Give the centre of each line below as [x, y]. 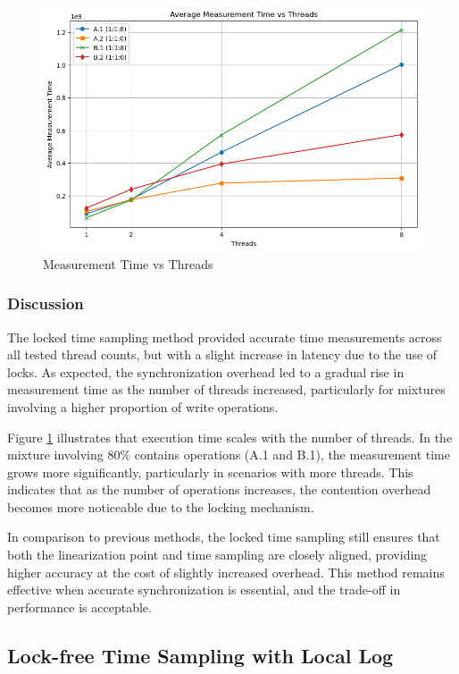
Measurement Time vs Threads [128, 263]
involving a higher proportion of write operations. [143, 406]
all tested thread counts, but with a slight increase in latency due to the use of [222, 354]
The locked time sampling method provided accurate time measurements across [225, 337]
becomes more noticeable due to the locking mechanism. [161, 506]
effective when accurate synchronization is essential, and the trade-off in [204, 590]
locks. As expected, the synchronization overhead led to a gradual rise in [206, 371]
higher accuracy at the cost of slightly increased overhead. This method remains [226, 572]
